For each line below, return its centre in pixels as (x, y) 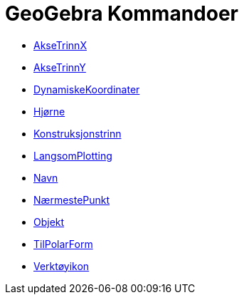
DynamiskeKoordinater (87, 89)
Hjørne (49, 111)
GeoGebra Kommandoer (122, 14)
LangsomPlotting (73, 155)
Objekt (49, 222)
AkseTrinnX (60, 45)
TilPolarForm (63, 244)
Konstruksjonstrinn (78, 133)
